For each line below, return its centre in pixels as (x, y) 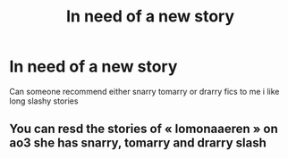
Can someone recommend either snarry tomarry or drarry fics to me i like (144, 91)
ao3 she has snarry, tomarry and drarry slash (138, 143)
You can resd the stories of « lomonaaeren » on (144, 129)
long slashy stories (44, 101)
